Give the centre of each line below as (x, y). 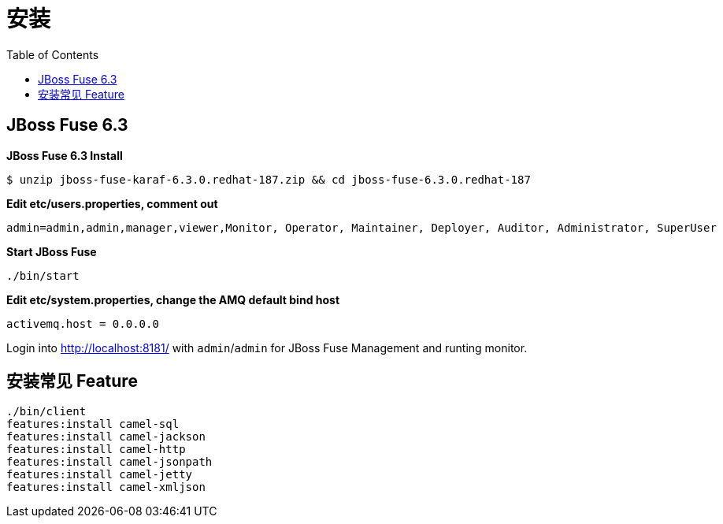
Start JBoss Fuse (52, 251)
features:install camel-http (96, 450)
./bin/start (43, 275)
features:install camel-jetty (100, 475)
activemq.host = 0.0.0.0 (83, 323)
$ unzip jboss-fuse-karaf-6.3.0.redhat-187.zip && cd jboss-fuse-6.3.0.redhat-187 (269, 179)
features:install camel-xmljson (106, 487)
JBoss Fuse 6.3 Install (65, 155)
